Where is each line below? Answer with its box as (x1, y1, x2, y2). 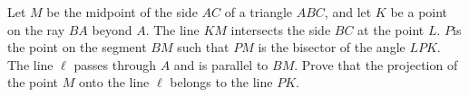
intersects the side (230, 20, 331, 39)
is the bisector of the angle (258, 38, 405, 57)
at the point (357, 20, 425, 39)
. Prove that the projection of (294, 55, 458, 74)
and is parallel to (173, 55, 269, 74)
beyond (92, 20, 132, 39)
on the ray (7, 20, 65, 39)
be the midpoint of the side (46, 3, 198, 21)
